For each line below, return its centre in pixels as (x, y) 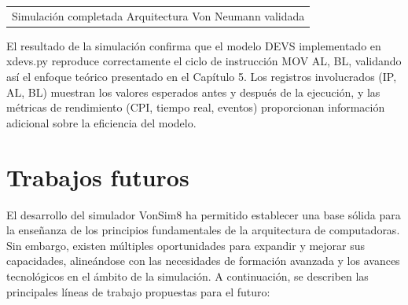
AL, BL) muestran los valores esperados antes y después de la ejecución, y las (193, 92)
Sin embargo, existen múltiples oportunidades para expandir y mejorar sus (186, 245)
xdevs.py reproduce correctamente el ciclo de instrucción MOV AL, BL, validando (204, 61)
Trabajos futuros (98, 176)
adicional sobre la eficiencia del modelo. (101, 122)
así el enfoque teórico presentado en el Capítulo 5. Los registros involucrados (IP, (202, 77)
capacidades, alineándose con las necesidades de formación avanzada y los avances (203, 261)
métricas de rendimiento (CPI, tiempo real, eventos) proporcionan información (196, 107)
